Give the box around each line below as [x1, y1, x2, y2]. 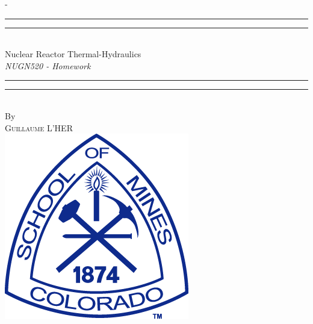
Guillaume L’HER [5, 121, 73, 134]
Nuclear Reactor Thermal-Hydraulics [5, 48, 141, 60]
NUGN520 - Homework [5, 59, 91, 72]
